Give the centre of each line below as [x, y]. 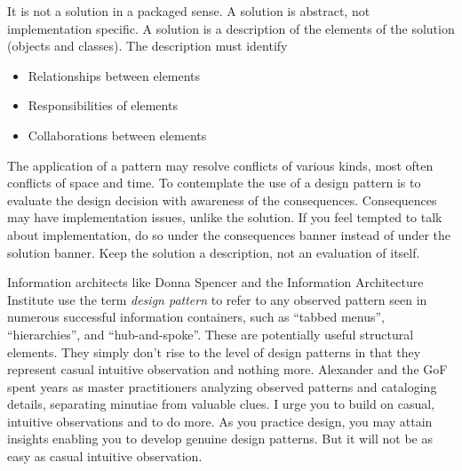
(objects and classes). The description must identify [147, 46]
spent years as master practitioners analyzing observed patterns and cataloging [222, 386]
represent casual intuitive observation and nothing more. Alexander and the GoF [227, 369]
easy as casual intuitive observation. [105, 456]
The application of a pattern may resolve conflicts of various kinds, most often [220, 165]
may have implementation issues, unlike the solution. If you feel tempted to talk [225, 217]
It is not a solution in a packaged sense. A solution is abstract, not [189, 11]
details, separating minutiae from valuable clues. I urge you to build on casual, [221, 404]
